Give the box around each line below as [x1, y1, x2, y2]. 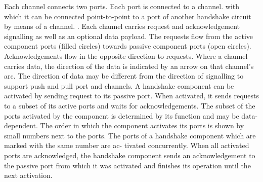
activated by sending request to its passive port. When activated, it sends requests [4, 90, 259, 101]
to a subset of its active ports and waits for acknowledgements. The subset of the [4, 100, 255, 111]
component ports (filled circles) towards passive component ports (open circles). [4, 41, 251, 51]
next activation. [4, 170, 53, 180]
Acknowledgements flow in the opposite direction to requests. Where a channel [4, 50, 248, 61]
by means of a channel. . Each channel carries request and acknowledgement [4, 21, 240, 31]
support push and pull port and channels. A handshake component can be [4, 80, 234, 91]
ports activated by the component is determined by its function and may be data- [4, 110, 258, 121]
